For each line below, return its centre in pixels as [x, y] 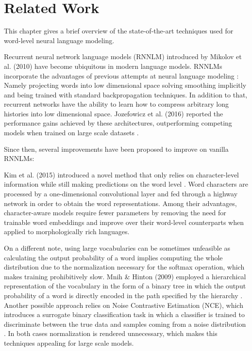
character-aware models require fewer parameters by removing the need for [115, 213]
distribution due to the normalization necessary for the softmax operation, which [124, 267]
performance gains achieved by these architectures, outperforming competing [118, 123]
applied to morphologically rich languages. [67, 231]
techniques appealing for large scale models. [69, 343]
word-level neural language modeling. [59, 40]
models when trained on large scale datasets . [71, 133]
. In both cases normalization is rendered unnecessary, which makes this [111, 333]
